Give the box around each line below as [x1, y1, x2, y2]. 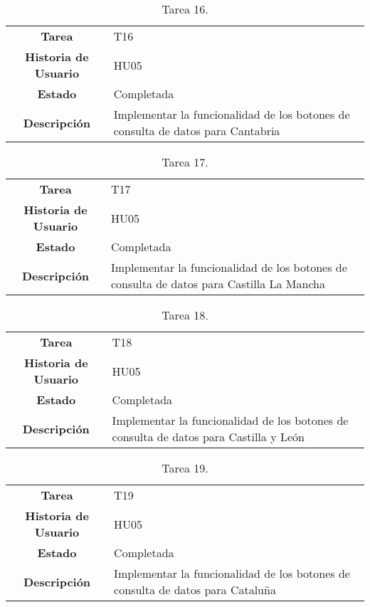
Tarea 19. [162, 460, 208, 476]
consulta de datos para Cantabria [113, 122, 280, 139]
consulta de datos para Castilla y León [112, 428, 305, 445]
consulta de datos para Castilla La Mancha [111, 275, 325, 292]
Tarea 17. [162, 154, 208, 170]
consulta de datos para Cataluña [114, 581, 276, 598]
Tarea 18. [162, 307, 208, 323]
